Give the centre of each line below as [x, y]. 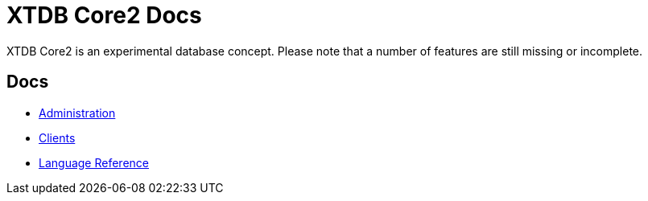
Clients [57, 137]
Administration [77, 113]
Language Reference [94, 162]
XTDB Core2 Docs [104, 15]
